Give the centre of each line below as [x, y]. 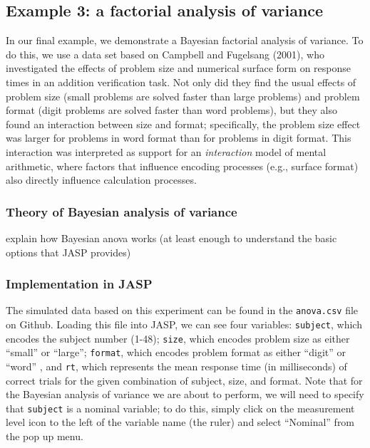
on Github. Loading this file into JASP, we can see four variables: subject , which [184, 324]
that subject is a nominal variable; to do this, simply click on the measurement [180, 408]
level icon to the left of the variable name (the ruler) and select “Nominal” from [180, 422]
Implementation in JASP [79, 284]
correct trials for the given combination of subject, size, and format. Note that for [184, 380]
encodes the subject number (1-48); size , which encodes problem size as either [178, 338]
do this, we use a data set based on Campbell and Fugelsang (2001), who [165, 54]
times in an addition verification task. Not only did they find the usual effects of [181, 82]
